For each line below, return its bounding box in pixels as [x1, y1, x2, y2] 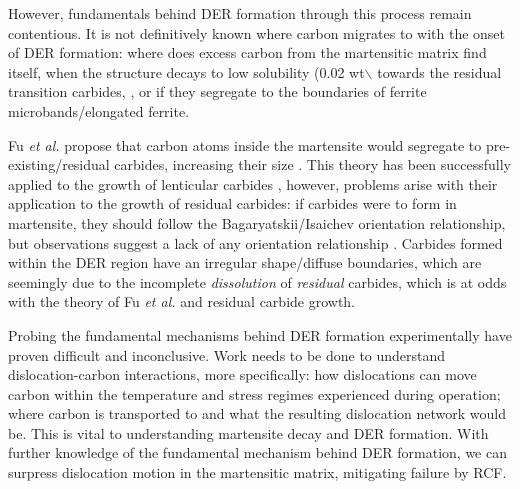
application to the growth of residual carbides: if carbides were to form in [8, 193, 457, 214]
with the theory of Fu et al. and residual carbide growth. [8, 291, 356, 312]
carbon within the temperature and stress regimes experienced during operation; [8, 383, 501, 404]
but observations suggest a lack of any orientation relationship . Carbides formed [8, 232, 503, 253]
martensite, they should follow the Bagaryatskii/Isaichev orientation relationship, [8, 212, 506, 233]
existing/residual [8, 154, 110, 175]
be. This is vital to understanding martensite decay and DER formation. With [8, 422, 489, 443]
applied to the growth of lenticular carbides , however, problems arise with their [8, 173, 498, 194]
